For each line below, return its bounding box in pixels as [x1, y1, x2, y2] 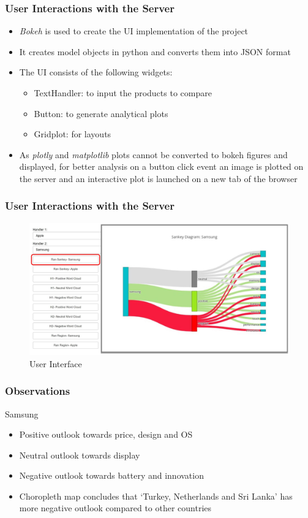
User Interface [29, 357, 82, 370]
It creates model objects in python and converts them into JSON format [19, 45, 291, 58]
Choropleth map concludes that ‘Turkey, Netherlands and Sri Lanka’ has [19, 489, 293, 502]
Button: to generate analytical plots [34, 107, 168, 120]
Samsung [5, 407, 39, 420]
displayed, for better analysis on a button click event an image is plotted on [19, 160, 304, 173]
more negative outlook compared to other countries [19, 501, 212, 514]
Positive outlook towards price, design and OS [19, 428, 193, 441]
